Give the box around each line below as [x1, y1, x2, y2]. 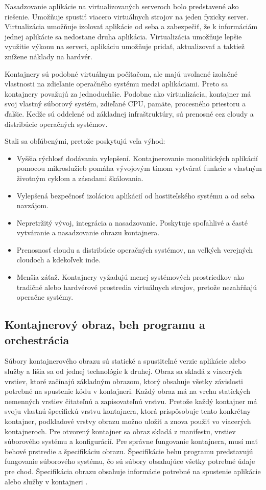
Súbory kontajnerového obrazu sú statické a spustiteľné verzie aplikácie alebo [5, 355, 246, 366]
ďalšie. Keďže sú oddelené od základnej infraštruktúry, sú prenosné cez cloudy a [5, 108, 254, 119]
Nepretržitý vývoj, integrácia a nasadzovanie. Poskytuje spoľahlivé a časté [16, 217, 248, 228]
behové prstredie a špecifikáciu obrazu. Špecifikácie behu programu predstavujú [5, 446, 253, 456]
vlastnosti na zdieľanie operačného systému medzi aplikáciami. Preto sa [5, 78, 228, 89]
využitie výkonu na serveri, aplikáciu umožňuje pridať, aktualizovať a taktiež [5, 41, 245, 52]
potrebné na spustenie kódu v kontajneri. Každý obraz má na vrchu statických [5, 386, 251, 396]
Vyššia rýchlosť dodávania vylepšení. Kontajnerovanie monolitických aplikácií [16, 152, 258, 163]
